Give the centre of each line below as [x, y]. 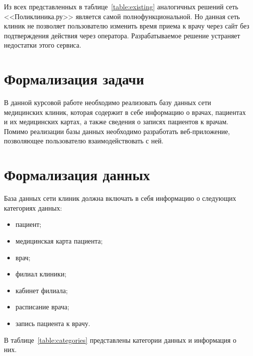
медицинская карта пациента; [59, 240]
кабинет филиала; [42, 290]
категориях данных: [33, 207]
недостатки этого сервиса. [43, 45]
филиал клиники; [41, 274]
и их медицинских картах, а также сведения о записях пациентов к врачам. [116, 122]
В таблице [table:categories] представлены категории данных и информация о [120, 340]
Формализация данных [77, 175]
